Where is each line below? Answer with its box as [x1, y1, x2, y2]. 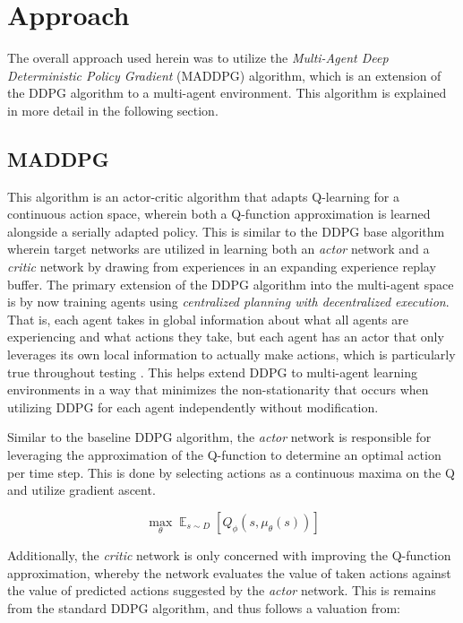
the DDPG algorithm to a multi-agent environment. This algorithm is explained [7, 83, 447, 102]
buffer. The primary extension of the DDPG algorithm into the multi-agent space [7, 274, 454, 293]
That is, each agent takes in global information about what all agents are [7, 309, 408, 328]
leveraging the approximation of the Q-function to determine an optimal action [7, 446, 442, 464]
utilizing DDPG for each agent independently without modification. [7, 397, 379, 416]
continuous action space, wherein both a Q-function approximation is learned [7, 204, 431, 223]
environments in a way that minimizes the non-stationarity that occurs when [7, 380, 429, 399]
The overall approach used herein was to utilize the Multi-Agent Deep [7, 48, 389, 67]
